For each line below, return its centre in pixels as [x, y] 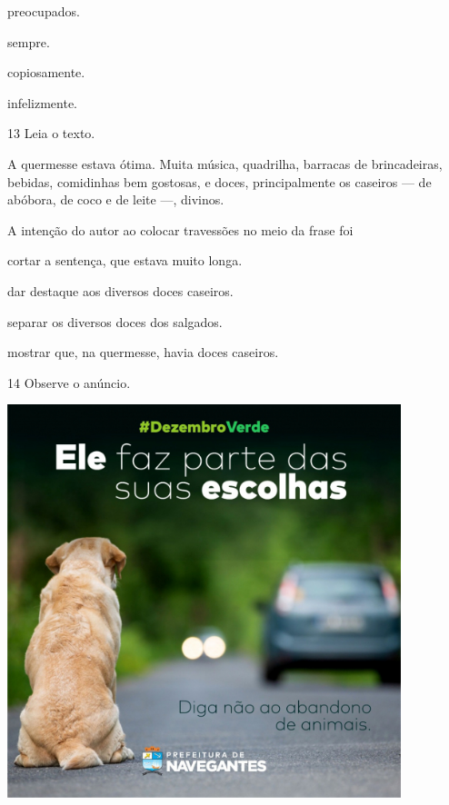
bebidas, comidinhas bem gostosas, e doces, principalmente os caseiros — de [220, 181]
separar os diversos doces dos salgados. [115, 321]
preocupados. [44, 11]
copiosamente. [46, 72]
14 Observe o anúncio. [69, 382]
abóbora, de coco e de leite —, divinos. [116, 199]
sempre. [29, 41]
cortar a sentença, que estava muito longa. [125, 260]
